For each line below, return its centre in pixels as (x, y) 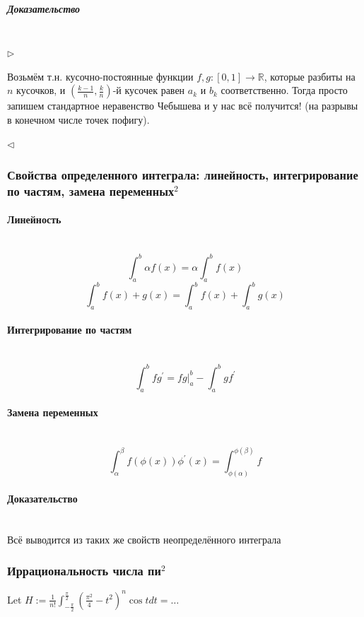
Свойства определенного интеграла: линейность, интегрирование (183, 175)
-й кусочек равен (149, 90)
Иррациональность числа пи (84, 571)
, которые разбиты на (310, 76)
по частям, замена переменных (91, 190)
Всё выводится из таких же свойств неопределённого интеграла (144, 539)
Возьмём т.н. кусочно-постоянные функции (100, 76)
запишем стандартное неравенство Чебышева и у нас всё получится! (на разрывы (183, 106)
